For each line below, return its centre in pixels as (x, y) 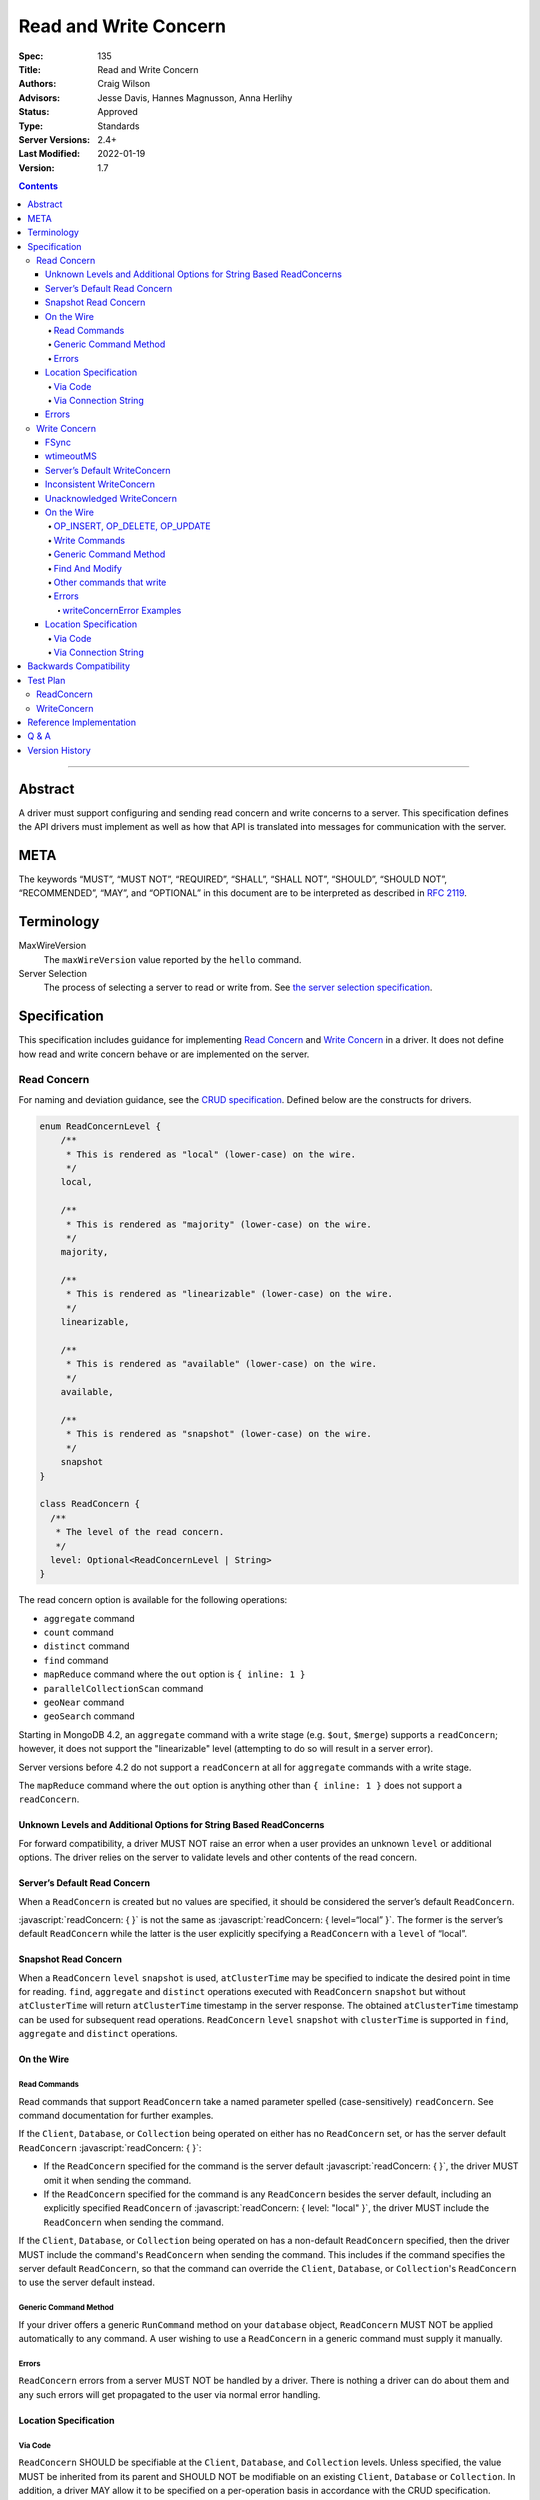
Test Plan (46, 680)
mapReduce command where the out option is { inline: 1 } (174, 1674)
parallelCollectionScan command (123, 1688)
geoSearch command (89, 1716)
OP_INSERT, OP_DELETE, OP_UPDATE (132, 526)
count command (78, 1632)
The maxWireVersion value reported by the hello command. (172, 959)
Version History (59, 750)
